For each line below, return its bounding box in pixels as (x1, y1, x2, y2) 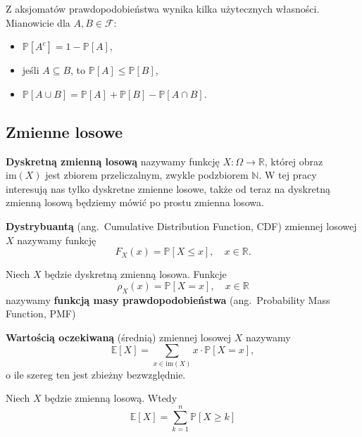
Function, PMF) (6, 306, 76, 321)
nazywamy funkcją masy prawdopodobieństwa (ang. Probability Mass (6, 292, 330, 307)
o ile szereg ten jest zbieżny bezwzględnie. (6, 367, 186, 381)
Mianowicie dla (6, 15, 70, 30)
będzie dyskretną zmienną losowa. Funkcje (44, 267, 227, 281)
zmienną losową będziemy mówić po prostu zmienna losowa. (6, 195, 264, 210)
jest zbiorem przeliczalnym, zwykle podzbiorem (45, 167, 249, 182)
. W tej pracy (258, 167, 317, 182)
